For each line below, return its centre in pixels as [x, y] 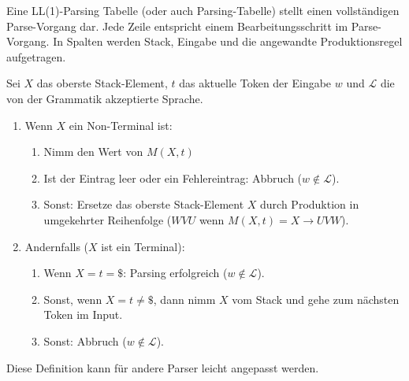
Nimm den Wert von [93, 152]
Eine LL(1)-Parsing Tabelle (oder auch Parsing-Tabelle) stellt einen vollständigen [203, 10]
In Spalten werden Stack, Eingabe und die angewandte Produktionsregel [228, 41]
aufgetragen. [36, 56]
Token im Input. [83, 314]
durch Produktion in [310, 204]
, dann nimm [184, 299]
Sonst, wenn [73, 299]
